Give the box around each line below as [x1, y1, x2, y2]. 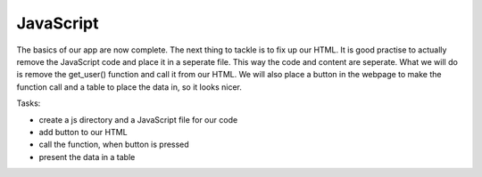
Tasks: [16, 98, 41, 109]
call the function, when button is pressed [38, 139, 189, 150]
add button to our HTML [38, 126, 129, 137]
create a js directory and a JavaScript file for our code [38, 114, 238, 125]
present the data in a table [38, 151, 136, 162]
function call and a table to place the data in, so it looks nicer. [16, 81, 243, 93]
